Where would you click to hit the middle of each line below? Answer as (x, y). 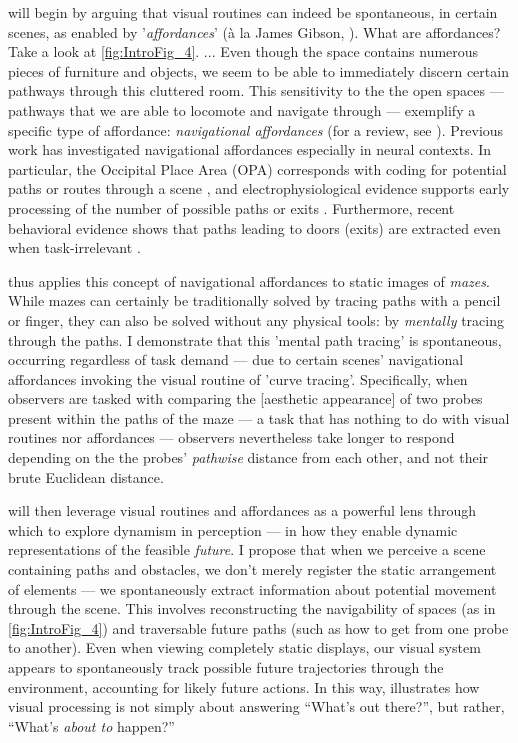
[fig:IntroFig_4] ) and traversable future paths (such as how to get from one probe (258, 627)
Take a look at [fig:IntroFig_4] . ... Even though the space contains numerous (243, 51)
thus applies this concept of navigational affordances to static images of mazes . (249, 280)
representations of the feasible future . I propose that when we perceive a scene (247, 549)
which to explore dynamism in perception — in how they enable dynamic (233, 529)
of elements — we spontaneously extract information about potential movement (252, 588)
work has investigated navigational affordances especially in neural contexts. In (250, 149)
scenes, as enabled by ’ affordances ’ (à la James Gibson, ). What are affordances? (254, 31)
